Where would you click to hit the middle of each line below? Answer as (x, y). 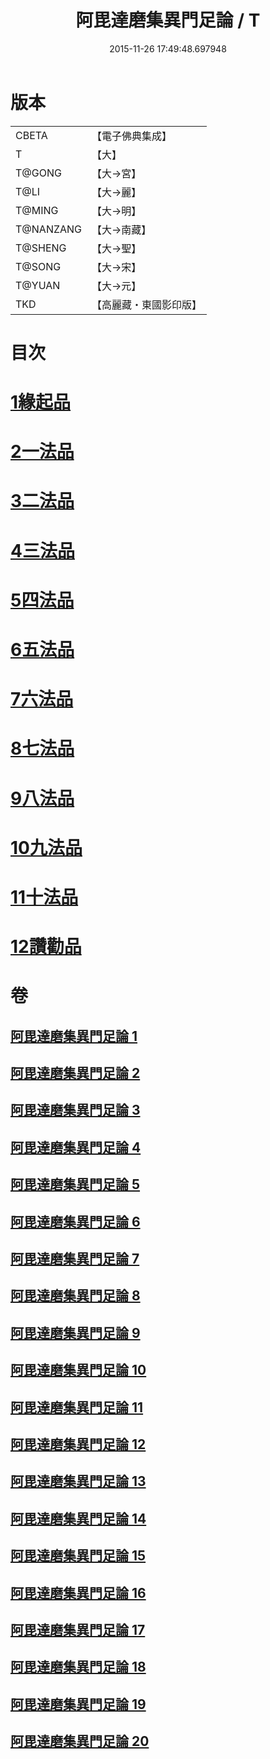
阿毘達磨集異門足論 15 (78, 1556)
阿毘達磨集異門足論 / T (168, 20)
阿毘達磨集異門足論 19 (78, 1704)
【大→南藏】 (121, 229)
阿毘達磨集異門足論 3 (75, 1110)
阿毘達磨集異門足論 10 (78, 1370)
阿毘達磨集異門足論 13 (78, 1481)
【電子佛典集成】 (132, 136)
